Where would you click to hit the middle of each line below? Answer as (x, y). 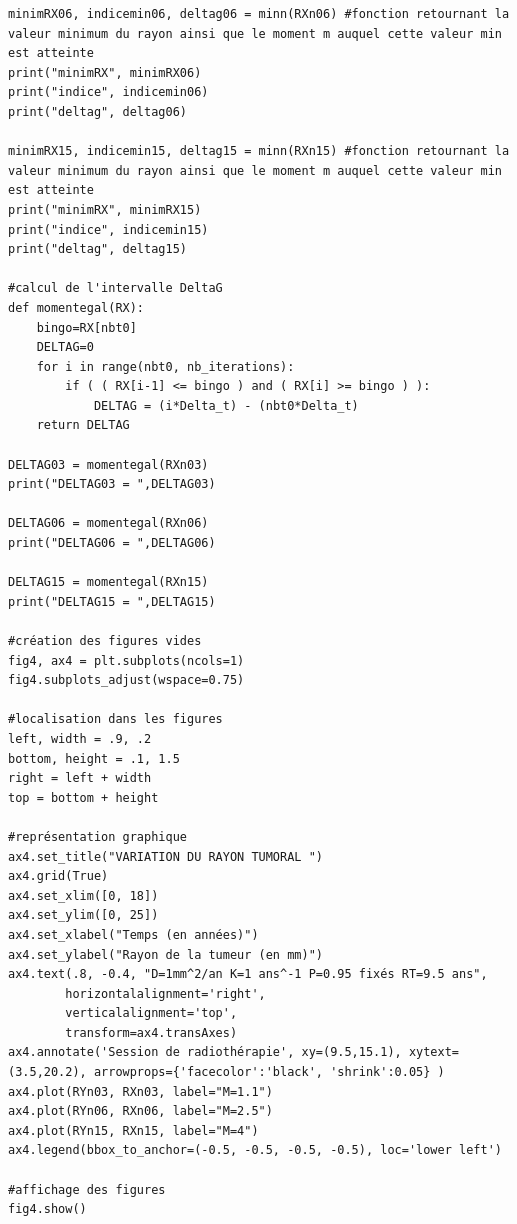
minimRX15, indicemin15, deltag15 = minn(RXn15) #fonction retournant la (259, 151)
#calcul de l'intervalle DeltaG (115, 288)
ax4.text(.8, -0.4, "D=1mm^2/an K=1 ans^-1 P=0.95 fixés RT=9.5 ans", (248, 974)
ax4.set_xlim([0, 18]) (83, 895)
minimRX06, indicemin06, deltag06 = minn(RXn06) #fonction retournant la (259, 14)
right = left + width (80, 778)
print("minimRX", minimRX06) (105, 72)
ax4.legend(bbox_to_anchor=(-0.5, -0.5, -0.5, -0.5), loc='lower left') (255, 1150)
